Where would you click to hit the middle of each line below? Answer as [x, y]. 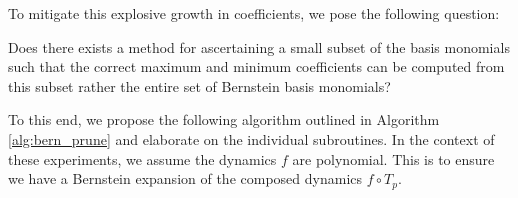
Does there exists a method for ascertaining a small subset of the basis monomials [259, 46]
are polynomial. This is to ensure [393, 158]
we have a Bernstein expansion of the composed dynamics [185, 178]
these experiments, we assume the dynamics [142, 158]
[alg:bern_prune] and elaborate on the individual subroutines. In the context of [251, 138]
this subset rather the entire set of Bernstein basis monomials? [199, 85]
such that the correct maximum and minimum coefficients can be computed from [256, 66]
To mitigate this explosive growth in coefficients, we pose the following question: [254, 13]
